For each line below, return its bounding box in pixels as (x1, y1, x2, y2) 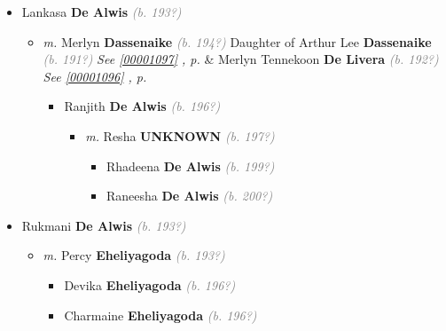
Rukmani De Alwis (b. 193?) (21, 216, 186, 234)
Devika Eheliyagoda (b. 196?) (64, 275, 236, 294)
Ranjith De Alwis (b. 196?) (64, 97, 221, 115)
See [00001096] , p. (43, 67, 147, 85)
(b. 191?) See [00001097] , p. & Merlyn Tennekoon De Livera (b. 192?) (43, 50, 439, 68)
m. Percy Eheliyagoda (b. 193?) (43, 246, 225, 264)
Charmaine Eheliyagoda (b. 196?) (64, 305, 257, 324)
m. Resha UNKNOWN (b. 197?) (85, 126, 275, 145)
